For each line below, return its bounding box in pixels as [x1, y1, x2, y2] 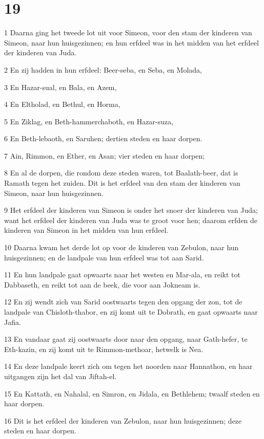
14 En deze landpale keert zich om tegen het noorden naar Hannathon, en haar [4, 361, 253, 371]
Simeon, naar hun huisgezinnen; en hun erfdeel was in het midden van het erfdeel [4, 37, 259, 48]
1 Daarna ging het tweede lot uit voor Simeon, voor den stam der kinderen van [4, 27, 252, 38]
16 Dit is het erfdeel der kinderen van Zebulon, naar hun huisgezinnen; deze [4, 415, 242, 426]
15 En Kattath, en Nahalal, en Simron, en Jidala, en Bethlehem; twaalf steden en [4, 388, 260, 399]
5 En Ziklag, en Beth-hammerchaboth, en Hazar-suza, [4, 116, 173, 126]
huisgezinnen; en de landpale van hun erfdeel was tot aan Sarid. [4, 252, 204, 262]
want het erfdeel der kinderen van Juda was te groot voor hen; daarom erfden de [4, 214, 258, 225]
